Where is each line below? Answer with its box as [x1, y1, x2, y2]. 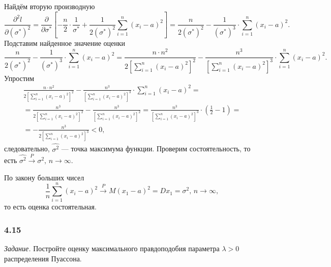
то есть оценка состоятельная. [4, 201, 97, 212]
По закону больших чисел [4, 172, 84, 182]
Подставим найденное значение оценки [4, 38, 126, 48]
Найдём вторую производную [4, 1, 95, 11]
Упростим [4, 72, 35, 83]
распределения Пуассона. [4, 253, 82, 263]
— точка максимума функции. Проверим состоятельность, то [61, 143, 251, 154]
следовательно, [4, 143, 50, 154]
